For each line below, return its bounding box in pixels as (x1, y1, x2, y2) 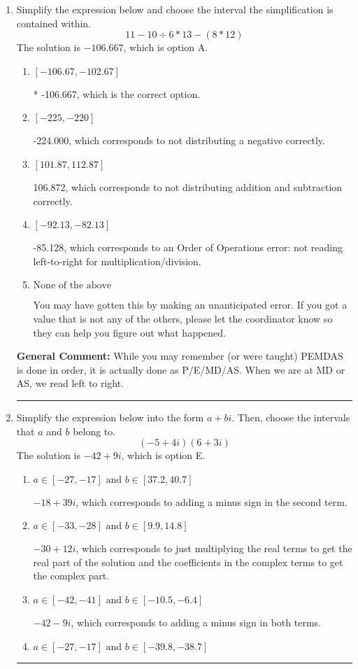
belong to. (73, 423, 116, 438)
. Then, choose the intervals (231, 409, 350, 424)
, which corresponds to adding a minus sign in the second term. (76, 494, 348, 509)
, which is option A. (123, 40, 208, 55)
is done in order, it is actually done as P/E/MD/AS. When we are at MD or (16, 362, 345, 376)
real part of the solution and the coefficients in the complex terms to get (33, 554, 343, 569)
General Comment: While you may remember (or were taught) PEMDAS (16, 348, 343, 363)
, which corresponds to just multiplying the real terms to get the (76, 541, 352, 556)
